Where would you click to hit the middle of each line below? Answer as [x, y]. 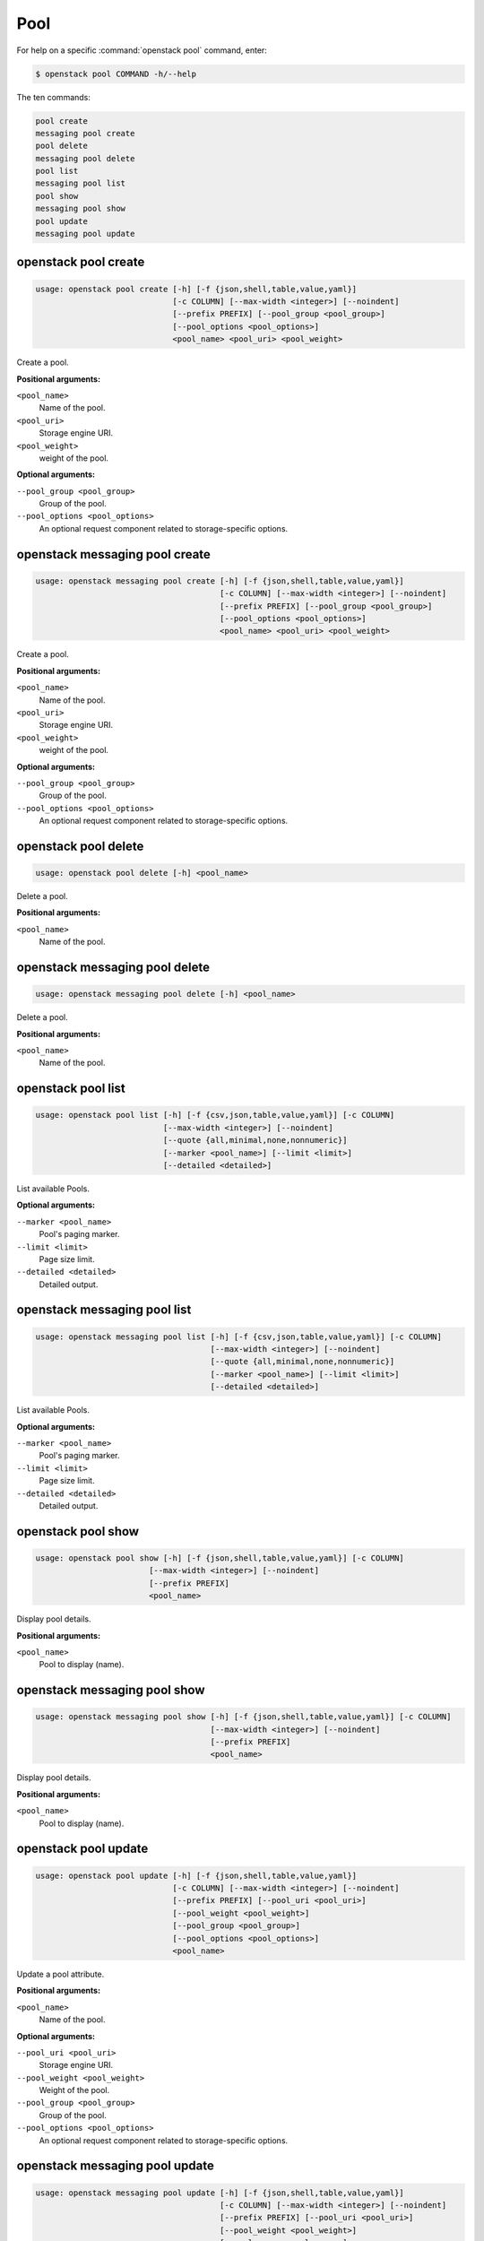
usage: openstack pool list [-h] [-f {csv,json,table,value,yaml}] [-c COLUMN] [215, 1115]
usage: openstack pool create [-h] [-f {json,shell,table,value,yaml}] [196, 289]
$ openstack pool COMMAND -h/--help [116, 74]
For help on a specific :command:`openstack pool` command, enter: [142, 50]
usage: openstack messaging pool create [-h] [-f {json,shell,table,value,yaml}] [220, 581]
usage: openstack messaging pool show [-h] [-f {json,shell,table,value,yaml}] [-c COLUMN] [243, 1717]
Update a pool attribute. [60, 1974]
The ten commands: [54, 97]
